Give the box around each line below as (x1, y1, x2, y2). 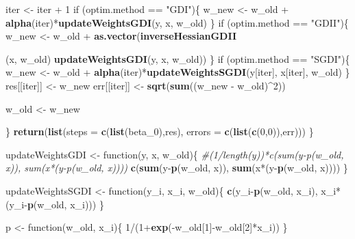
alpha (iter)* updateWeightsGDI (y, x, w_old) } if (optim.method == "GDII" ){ (5, 15, 349, 29)
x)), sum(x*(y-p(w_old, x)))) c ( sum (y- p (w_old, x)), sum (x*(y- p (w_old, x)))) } (5, 160, 348, 175)
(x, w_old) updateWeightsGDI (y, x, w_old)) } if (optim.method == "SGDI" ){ (5, 51, 350, 66)
